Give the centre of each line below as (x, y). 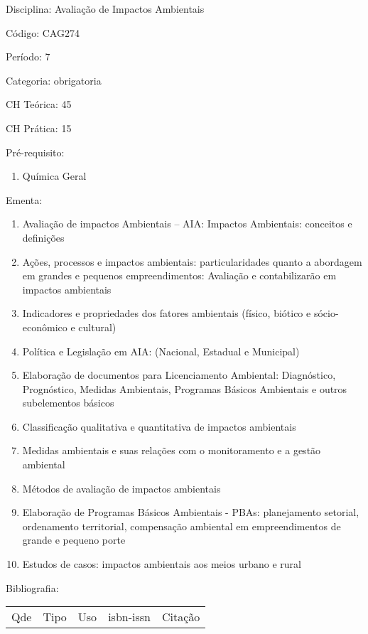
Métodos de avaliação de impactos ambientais (121, 488)
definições (43, 237)
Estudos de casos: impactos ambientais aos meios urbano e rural (162, 564)
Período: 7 (28, 57)
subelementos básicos (68, 403)
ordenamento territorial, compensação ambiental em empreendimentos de (182, 526)
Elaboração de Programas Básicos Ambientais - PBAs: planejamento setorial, (191, 512)
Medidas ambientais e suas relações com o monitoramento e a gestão (172, 450)
